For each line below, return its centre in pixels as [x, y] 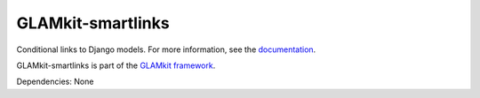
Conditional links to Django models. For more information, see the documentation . [166, 49]
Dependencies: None [55, 82]
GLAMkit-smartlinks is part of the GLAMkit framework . [116, 65]
